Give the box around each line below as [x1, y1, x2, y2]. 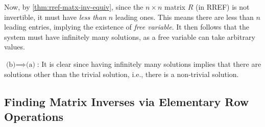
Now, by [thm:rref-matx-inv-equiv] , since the [4, 2, 143, 12]
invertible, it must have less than [4, 11, 107, 22]
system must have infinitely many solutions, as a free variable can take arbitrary [4, 31, 255, 42]
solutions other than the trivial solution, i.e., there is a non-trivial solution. [4, 68, 239, 79]
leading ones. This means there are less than [115, 11, 254, 22]
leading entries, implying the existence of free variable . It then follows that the [4, 21, 249, 32]
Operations [4, 108, 64, 124]
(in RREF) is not [195, 2, 250, 12]
